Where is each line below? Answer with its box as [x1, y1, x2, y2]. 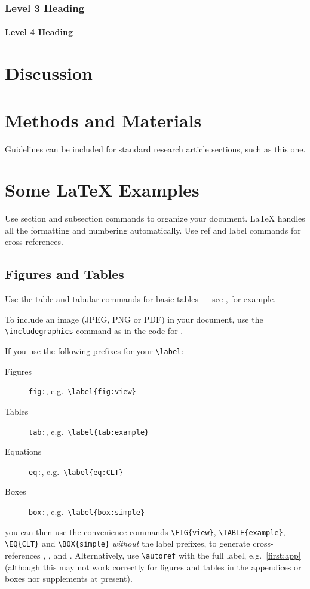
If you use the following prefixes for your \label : [5, 345, 184, 357]
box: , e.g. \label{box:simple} [29, 505, 145, 518]
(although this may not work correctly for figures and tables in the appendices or [5, 560, 302, 573]
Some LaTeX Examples [5, 177, 199, 202]
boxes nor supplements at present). [5, 572, 133, 585]
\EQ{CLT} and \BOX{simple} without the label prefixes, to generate [5, 537, 250, 550]
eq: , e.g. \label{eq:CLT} [29, 465, 124, 477]
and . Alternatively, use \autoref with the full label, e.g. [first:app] [53, 549, 301, 562]
